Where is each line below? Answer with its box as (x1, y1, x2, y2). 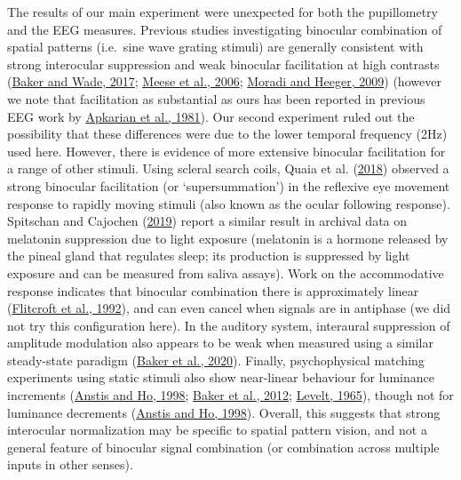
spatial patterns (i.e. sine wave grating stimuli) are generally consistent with (7, 37, 424, 56)
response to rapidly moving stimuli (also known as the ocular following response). (7, 194, 450, 212)
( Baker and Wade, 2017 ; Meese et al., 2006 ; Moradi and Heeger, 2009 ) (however (7, 72, 441, 91)
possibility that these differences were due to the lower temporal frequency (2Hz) (7, 124, 448, 143)
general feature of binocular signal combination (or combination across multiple (7, 437, 440, 456)
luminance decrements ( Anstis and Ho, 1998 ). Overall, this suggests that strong (7, 403, 441, 421)
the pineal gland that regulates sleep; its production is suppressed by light (7, 246, 410, 265)
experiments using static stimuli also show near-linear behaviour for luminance (7, 368, 434, 387)
